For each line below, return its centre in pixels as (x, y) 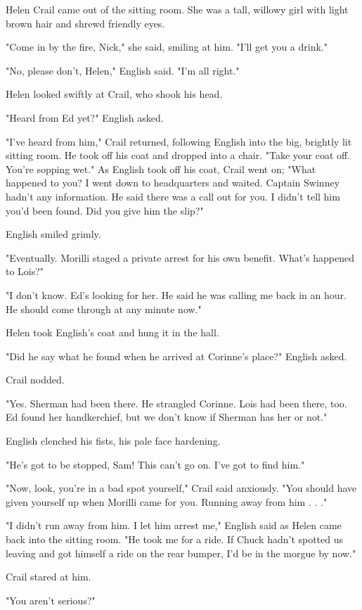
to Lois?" (25, 271)
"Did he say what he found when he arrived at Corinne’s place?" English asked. (176, 356)
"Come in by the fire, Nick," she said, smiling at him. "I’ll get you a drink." (167, 47)
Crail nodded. (35, 380)
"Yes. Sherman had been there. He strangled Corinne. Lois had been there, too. (176, 403)
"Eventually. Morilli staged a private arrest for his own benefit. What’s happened (180, 257)
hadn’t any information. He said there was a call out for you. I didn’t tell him (173, 196)
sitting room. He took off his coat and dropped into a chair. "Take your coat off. (178, 155)
